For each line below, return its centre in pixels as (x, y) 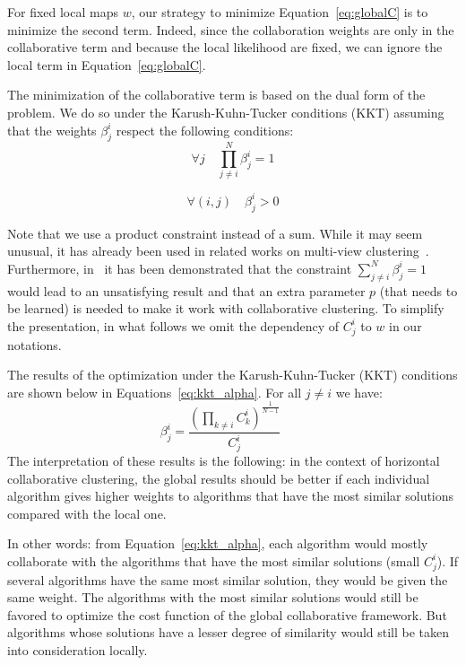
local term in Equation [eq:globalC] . (107, 64)
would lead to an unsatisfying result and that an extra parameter (186, 290)
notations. (35, 344)
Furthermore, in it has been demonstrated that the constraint (180, 268)
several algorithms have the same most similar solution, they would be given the (228, 579)
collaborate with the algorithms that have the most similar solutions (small (214, 560)
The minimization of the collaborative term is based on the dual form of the (216, 95)
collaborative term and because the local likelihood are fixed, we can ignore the (225, 47)
